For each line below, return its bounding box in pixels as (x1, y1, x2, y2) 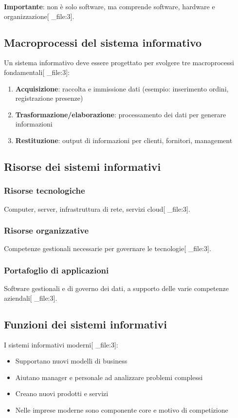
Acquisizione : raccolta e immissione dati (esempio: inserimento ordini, (15, 83, 229, 93)
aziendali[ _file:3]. (4, 292, 57, 303)
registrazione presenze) (15, 93, 83, 103)
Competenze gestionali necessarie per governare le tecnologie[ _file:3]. (4, 243, 211, 254)
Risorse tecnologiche (4, 184, 85, 197)
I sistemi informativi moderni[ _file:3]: (4, 339, 118, 349)
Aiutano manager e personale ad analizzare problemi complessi (15, 372, 203, 382)
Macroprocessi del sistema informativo (4, 35, 202, 50)
